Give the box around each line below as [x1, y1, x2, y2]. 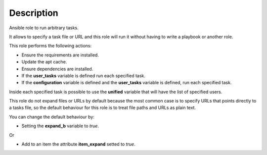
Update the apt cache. [21, 59, 67, 65]
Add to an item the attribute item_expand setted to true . [21, 141, 135, 147]
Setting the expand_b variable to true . [21, 123, 99, 129]
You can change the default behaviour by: [9, 114, 95, 120]
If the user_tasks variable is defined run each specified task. [21, 72, 146, 79]
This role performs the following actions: [9, 43, 92, 49]
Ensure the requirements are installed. [21, 52, 99, 58]
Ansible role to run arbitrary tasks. [9, 25, 79, 31]
